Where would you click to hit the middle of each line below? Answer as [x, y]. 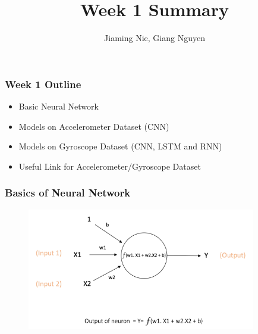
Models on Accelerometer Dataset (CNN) [94, 126]
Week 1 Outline [43, 84]
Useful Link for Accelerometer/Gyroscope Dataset [110, 166]
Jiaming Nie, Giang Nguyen [155, 38]
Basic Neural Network [59, 106]
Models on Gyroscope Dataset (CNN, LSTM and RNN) [120, 146]
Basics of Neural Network [68, 193]
